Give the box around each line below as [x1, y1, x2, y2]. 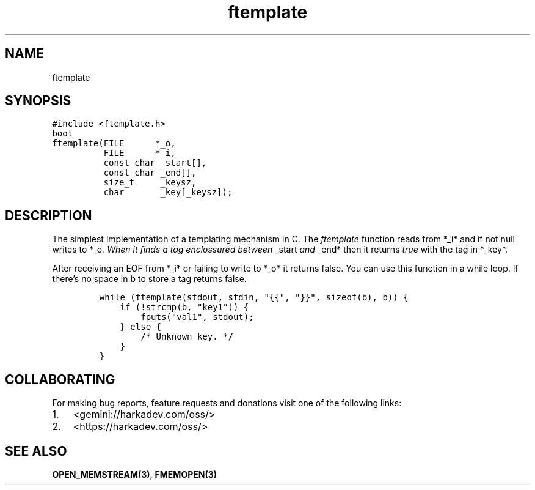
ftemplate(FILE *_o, [52, 138, 176, 149]
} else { [120, 322, 161, 332]
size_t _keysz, [103, 177, 197, 188]
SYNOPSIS [5, 93, 71, 109]
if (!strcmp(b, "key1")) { [120, 302, 249, 313]
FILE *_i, [103, 148, 176, 158]
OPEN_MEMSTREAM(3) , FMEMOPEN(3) [52, 469, 217, 480]
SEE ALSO [5, 443, 67, 459]
